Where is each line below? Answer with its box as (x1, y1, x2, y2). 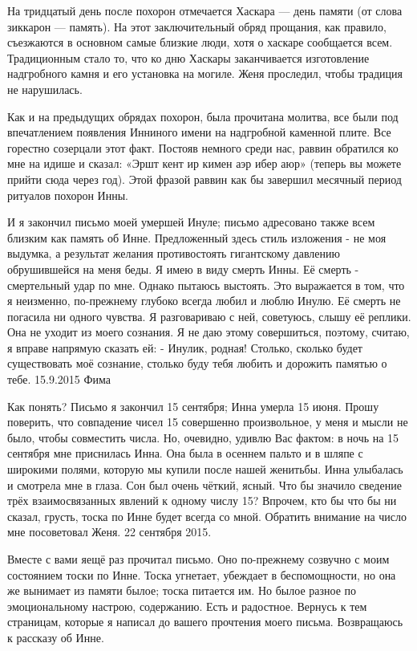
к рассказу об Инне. (7, 629, 104, 645)
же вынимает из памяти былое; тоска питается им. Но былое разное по (7, 582, 357, 599)
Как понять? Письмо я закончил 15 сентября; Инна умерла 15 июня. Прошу (7, 397, 379, 414)
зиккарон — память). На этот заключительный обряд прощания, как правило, (7, 18, 387, 35)
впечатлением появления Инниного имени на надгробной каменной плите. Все (7, 124, 391, 140)
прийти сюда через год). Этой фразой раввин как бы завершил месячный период (7, 170, 402, 187)
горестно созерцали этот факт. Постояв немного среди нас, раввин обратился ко (7, 139, 399, 156)
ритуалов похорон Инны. (7, 186, 128, 203)
